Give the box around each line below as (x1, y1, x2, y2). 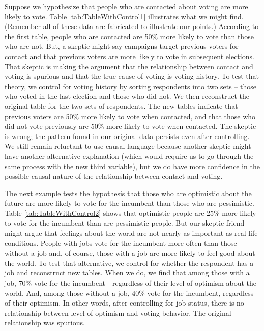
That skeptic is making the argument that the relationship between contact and (5, 61, 253, 71)
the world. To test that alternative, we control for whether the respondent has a (5, 257, 254, 268)
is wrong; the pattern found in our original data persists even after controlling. (5, 130, 250, 141)
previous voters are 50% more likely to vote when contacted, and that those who (5, 111, 256, 121)
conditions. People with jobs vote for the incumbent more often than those (5, 237, 237, 248)
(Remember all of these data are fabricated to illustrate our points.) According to (5, 21, 259, 32)
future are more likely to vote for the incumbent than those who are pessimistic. (5, 198, 254, 208)
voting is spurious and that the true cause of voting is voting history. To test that (5, 71, 259, 81)
